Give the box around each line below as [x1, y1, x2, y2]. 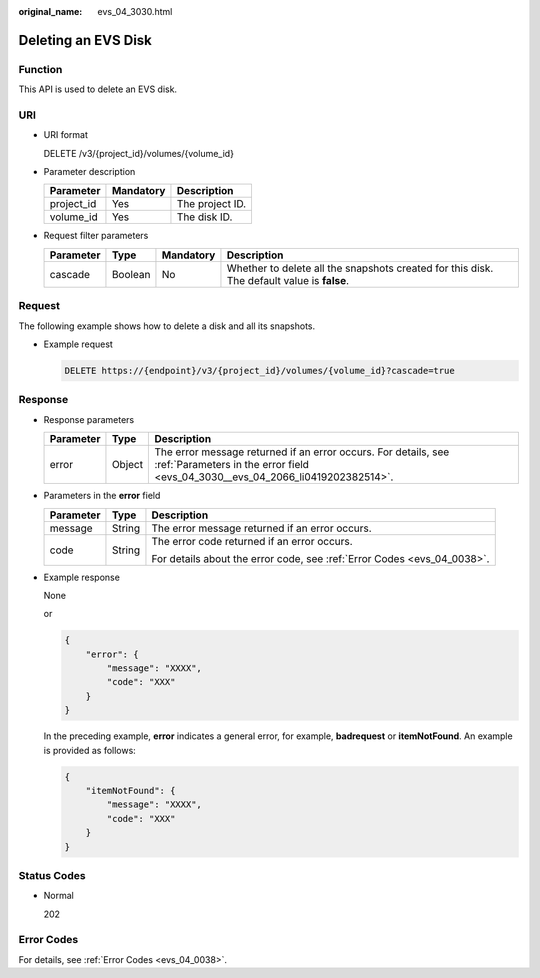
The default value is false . [226, 273, 350, 287]
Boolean [111, 267, 151, 281]
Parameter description [43, 166, 136, 178]
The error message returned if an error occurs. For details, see [154, 445, 450, 459]
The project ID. [176, 197, 247, 211]
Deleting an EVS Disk [18, 31, 152, 49]
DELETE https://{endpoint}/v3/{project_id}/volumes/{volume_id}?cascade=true [64, 365, 455, 376]
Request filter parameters [43, 230, 149, 242]
